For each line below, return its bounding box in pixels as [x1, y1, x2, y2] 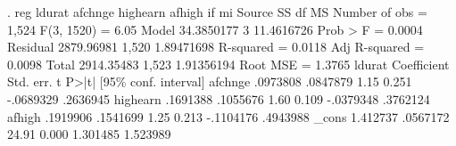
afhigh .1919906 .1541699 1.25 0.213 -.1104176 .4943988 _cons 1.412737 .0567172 [7, 107, 450, 126]
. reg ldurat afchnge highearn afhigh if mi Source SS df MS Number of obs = [7, 3, 427, 20]
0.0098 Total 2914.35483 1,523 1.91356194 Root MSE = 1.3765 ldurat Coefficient [7, 54, 450, 73]
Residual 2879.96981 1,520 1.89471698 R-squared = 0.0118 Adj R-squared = [7, 37, 425, 56]
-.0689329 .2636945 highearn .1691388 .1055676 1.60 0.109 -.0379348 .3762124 [7, 89, 430, 108]
